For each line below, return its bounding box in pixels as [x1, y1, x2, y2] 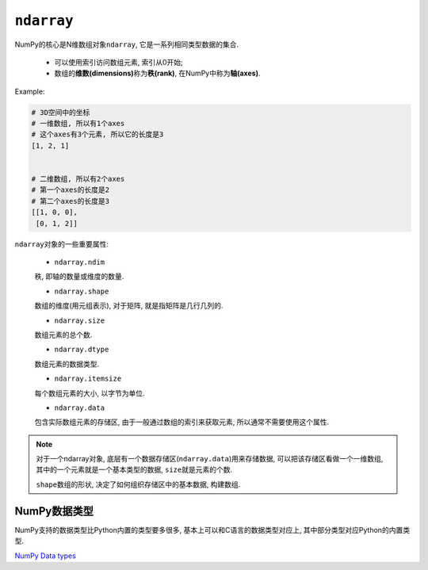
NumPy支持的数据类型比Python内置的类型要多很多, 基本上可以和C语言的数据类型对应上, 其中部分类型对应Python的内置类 [14, 525, 411, 534]
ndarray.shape [54, 286, 109, 296]
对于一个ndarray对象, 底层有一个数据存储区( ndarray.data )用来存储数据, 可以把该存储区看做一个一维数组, [36, 454, 384, 464]
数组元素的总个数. [34, 330, 93, 339]
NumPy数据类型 [14, 504, 94, 518]
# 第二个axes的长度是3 [31, 197, 110, 205]
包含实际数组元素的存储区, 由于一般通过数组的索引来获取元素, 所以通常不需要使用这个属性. [34, 417, 329, 427]
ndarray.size [54, 316, 105, 325]
